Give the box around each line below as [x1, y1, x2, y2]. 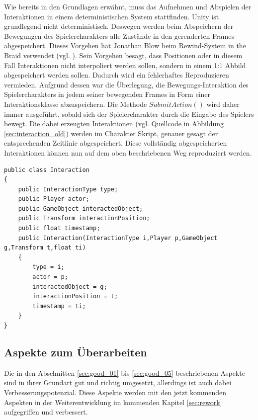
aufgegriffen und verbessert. [4, 407, 88, 417]
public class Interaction [4, 166, 89, 173]
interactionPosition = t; [32, 293, 118, 300]
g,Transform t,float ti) [4, 244, 86, 252]
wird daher [206, 98, 240, 109]
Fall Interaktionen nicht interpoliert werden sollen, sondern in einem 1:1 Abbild [4, 60, 246, 70]
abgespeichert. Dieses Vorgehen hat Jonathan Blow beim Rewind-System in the [4, 40, 246, 51]
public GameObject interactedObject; [18, 205, 143, 212]
